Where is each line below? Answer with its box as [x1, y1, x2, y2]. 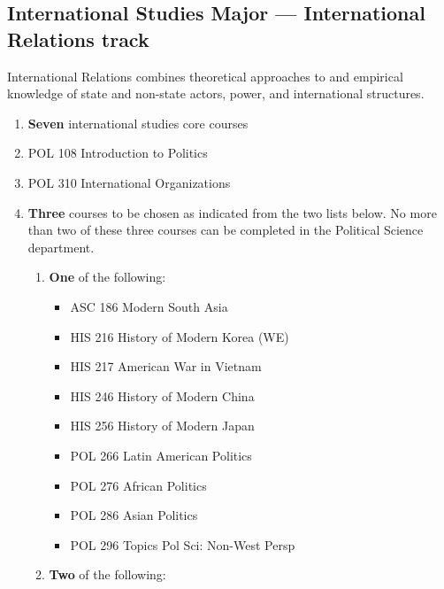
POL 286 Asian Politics [70, 506, 198, 524]
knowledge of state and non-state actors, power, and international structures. [7, 84, 425, 103]
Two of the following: [49, 565, 166, 584]
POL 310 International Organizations [27, 173, 231, 191]
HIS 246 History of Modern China [70, 386, 255, 405]
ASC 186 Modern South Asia [70, 297, 228, 315]
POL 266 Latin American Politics [70, 446, 252, 464]
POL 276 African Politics [70, 476, 207, 494]
